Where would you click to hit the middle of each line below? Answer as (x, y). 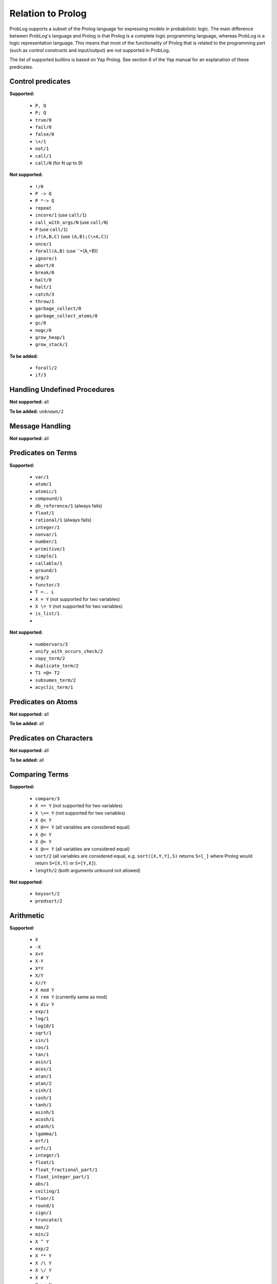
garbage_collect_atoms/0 (66, 316)
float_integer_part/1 (62, 1177)
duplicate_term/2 (57, 666)
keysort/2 (47, 894)
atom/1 (43, 484)
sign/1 (43, 1213)
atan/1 (43, 1076)
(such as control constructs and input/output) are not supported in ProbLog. (90, 50)
